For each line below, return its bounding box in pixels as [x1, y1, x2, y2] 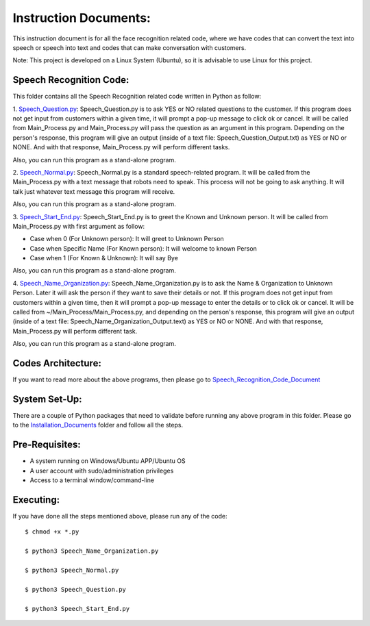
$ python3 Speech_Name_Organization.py [25, 547, 159, 555]
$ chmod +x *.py [25, 528, 79, 536]
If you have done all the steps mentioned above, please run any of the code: [12, 512, 227, 521]
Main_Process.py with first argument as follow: [12, 222, 145, 230]
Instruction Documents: [12, 10, 151, 25]
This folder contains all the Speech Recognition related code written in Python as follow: [12, 92, 262, 101]
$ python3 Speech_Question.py [25, 586, 127, 593]
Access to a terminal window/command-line [29, 476, 154, 484]
